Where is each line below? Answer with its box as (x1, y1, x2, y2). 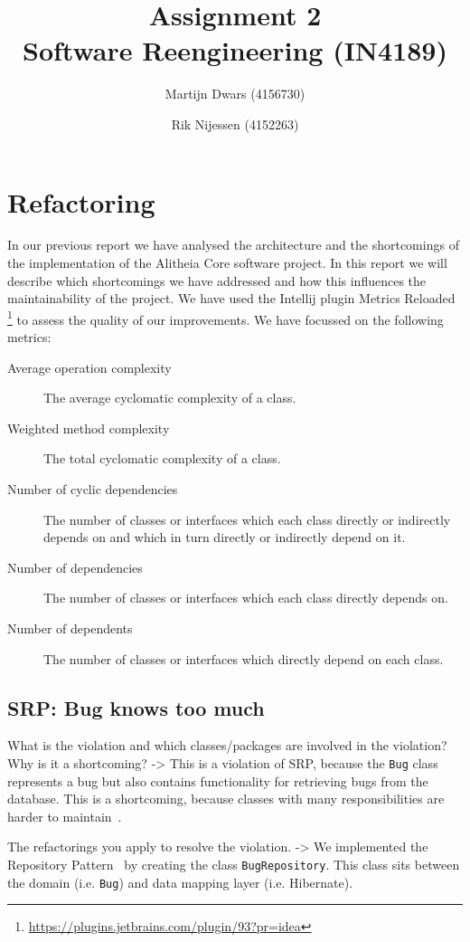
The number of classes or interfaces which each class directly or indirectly (43, 509, 451, 528)
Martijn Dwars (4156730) (164, 84, 305, 103)
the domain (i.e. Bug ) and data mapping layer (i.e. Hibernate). (7, 872, 353, 891)
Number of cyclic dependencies (7, 480, 178, 499)
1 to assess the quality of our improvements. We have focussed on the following (7, 307, 444, 328)
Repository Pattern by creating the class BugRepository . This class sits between (7, 855, 460, 874)
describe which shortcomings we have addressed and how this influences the (7, 271, 427, 290)
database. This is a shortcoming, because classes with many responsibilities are (7, 789, 445, 808)
